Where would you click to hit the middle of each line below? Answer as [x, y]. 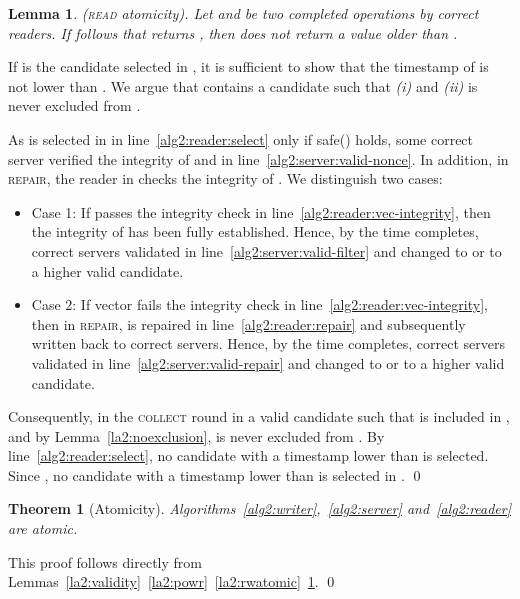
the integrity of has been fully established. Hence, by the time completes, [255, 231]
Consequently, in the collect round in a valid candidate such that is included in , [259, 416]
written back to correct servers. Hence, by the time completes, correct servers [268, 343]
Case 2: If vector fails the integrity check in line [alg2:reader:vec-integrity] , [259, 304]
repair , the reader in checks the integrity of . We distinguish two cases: [225, 178]
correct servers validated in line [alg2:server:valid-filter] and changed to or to [266, 250]
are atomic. [43, 528]
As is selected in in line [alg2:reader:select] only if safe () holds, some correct [241, 138]
